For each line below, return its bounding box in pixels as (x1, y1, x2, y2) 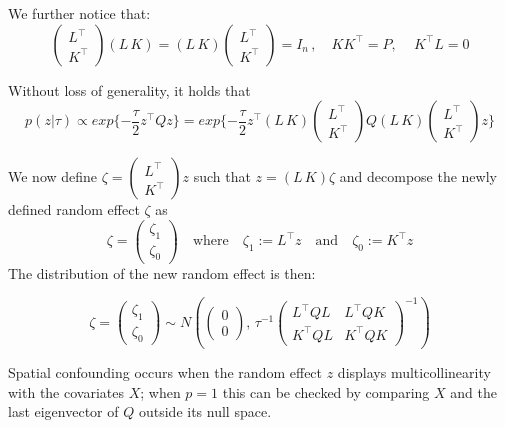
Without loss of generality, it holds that (8, 79, 251, 100)
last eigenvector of (8, 401, 119, 422)
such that (193, 166, 251, 187)
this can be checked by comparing (222, 381, 430, 402)
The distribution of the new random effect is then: (8, 262, 316, 283)
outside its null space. (138, 401, 272, 422)
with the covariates (8, 381, 124, 402)
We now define (8, 166, 98, 187)
